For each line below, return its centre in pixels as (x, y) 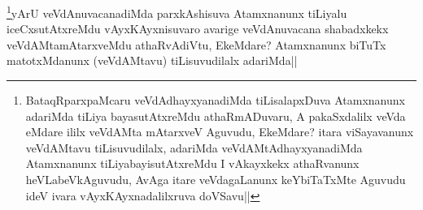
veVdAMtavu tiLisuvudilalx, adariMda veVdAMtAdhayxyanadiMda (194, 147)
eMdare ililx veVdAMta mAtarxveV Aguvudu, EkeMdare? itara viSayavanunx (220, 132)
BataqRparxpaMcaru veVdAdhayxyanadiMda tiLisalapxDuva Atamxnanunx (215, 100)
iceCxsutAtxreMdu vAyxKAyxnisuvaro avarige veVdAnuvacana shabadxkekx (198, 29)
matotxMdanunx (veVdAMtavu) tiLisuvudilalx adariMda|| (152, 60)
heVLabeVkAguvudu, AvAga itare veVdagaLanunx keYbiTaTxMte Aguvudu (216, 179)
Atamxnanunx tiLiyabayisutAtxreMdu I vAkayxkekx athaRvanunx (192, 163)
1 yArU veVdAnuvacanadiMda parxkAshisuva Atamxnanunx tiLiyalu (177, 12)
